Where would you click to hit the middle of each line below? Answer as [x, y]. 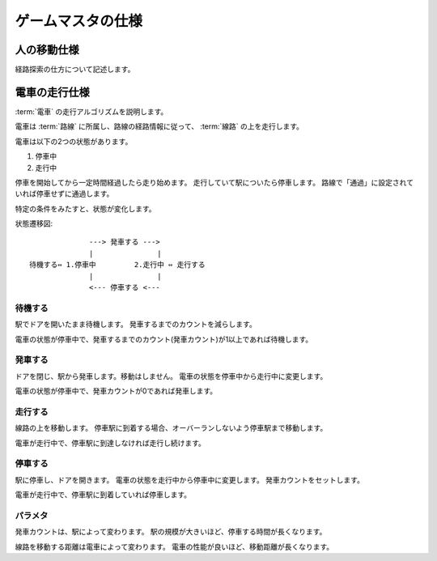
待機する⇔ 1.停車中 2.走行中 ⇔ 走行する [117, 265]
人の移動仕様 [47, 50]
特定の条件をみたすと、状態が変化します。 [86, 208]
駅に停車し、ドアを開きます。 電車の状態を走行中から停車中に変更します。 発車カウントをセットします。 [189, 480]
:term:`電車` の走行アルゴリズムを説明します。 [91, 111]
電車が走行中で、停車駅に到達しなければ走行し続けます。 [110, 443]
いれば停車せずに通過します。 [64, 193]
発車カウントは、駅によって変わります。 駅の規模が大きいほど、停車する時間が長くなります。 [171, 532]
